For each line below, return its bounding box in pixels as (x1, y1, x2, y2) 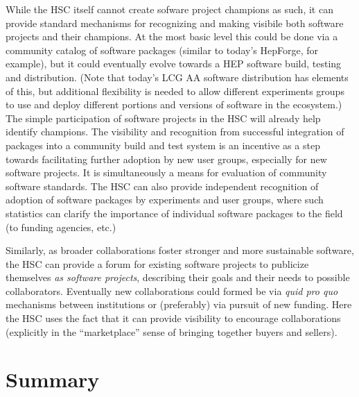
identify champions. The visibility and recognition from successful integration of (6, 124, 344, 139)
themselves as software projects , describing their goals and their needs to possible (6, 270, 350, 285)
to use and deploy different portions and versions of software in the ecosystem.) (6, 97, 342, 112)
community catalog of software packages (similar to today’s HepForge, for (6, 42, 318, 57)
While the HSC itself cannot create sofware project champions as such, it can (6, 2, 333, 16)
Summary (6, 365, 100, 394)
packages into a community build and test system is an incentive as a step (6, 137, 320, 152)
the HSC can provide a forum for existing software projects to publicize (6, 256, 309, 271)
